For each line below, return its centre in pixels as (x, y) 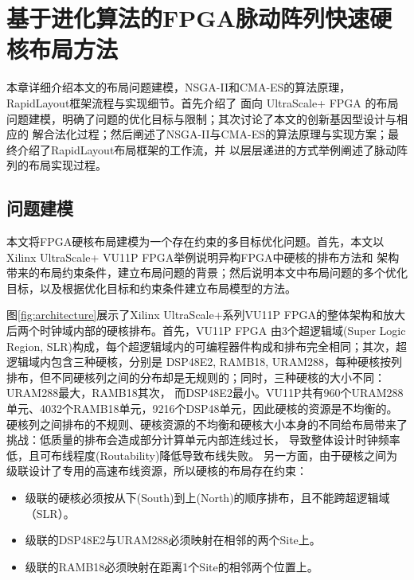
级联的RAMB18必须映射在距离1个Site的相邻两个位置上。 (172, 566)
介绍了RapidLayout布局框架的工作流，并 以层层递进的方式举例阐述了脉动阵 (213, 149)
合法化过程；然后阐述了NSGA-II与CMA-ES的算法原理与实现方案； (216, 134)
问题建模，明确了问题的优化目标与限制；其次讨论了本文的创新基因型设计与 (201, 118)
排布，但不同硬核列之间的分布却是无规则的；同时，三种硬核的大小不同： (196, 377)
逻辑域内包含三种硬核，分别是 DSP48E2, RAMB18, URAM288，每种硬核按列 (205, 362)
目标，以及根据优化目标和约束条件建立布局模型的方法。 (151, 288)
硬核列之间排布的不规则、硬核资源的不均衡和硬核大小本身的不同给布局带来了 (207, 424)
